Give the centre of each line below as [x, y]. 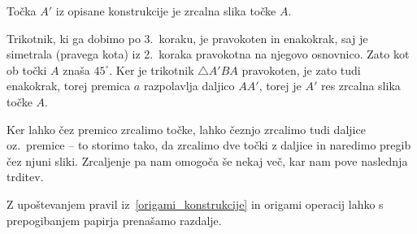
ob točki [27, 69]
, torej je [280, 86]
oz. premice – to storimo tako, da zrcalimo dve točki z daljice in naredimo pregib [209, 145]
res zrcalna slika [361, 86]
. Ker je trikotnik [152, 69]
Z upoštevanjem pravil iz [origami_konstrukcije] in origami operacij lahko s [195, 204]
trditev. [25, 177]
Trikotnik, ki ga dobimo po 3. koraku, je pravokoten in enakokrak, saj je [187, 38]
